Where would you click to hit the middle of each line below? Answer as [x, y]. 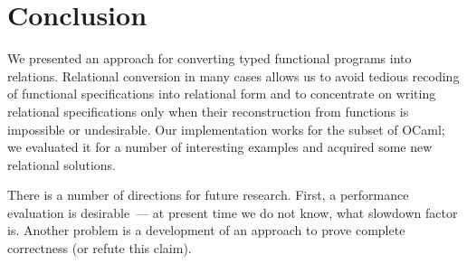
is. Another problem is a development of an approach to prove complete [206, 230]
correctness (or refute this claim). [100, 248]
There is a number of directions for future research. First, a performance [208, 195]
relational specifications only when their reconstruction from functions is [208, 111]
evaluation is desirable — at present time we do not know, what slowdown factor [233, 212]
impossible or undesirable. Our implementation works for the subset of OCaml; [226, 129]
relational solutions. [62, 164]
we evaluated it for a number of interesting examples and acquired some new [220, 147]
